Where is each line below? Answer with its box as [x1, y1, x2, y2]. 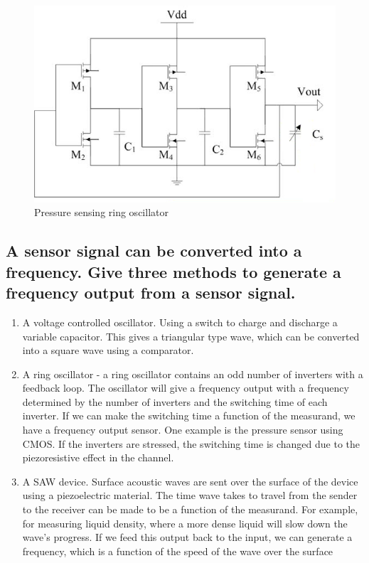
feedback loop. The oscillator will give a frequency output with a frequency [22, 380, 349, 395]
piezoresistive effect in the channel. [22, 450, 174, 465]
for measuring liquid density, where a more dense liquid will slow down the [22, 515, 348, 530]
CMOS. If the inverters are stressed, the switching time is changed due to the [22, 436, 360, 451]
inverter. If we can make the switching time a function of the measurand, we [22, 408, 355, 423]
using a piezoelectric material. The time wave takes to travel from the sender [22, 488, 358, 503]
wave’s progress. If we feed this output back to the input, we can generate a [22, 530, 353, 545]
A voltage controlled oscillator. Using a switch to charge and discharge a [22, 314, 338, 329]
